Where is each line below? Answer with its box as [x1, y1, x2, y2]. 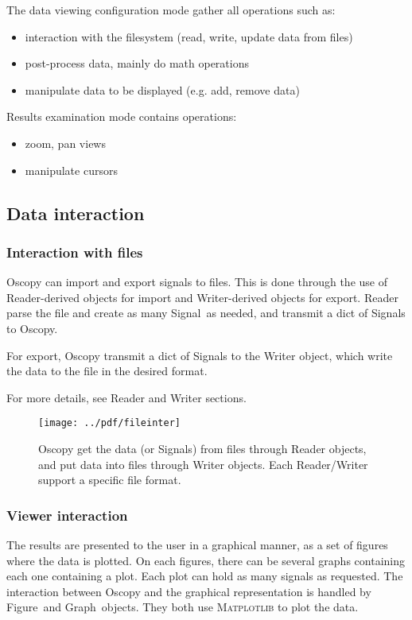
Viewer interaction [6, 505, 128, 525]
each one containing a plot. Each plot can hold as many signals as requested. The [6, 568, 403, 584]
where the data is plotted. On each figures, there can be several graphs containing [6, 552, 405, 568]
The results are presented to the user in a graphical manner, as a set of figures [6, 536, 388, 552]
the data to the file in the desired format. [6, 362, 208, 379]
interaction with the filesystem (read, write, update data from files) [25, 28, 353, 45]
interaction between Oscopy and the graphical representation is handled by [6, 583, 371, 599]
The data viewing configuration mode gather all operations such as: [6, 2, 336, 17]
